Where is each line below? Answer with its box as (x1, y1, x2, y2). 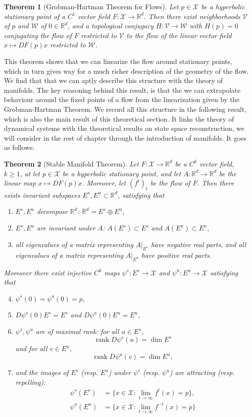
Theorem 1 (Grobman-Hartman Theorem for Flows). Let (4, 1, 179, 11)
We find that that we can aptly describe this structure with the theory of (4, 75, 223, 85)
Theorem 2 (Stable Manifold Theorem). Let (4, 158, 139, 168)
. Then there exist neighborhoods (144, 11, 240, 21)
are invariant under (37, 223, 95, 233)
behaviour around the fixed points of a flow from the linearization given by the (4, 94, 240, 104)
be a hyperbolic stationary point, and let (63, 168, 181, 178)
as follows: (4, 142, 35, 152)
